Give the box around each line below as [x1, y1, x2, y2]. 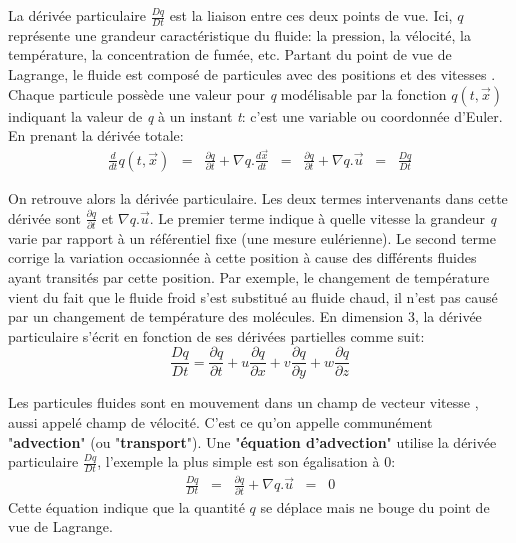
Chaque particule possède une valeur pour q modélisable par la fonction [8, 83, 447, 104]
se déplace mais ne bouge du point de [260, 496, 490, 517]
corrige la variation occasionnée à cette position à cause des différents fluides [8, 247, 477, 268]
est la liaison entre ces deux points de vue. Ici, [169, 5, 453, 25]
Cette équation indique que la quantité [8, 496, 245, 517]
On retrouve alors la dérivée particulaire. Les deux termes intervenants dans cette [8, 187, 508, 208]
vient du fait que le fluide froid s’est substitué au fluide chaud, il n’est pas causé [8, 286, 498, 307]
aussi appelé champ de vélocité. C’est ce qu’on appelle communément [8, 412, 433, 433]
